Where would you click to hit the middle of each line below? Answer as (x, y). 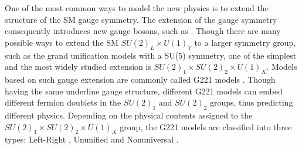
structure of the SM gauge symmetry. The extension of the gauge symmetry (141, 19)
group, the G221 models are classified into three (206, 126)
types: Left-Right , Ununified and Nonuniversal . (92, 139)
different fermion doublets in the (63, 102)
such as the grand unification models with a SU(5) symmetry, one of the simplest (151, 55)
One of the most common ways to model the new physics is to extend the (137, 8)
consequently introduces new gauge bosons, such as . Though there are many (143, 31)
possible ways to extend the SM (62, 42)
